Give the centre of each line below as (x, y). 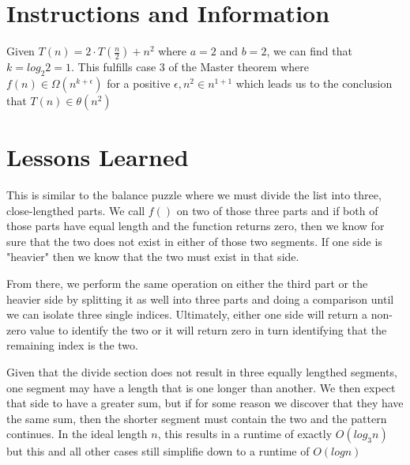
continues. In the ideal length (77, 434)
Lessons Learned (98, 157)
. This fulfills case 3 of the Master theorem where (190, 67)
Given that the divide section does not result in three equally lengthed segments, (202, 371)
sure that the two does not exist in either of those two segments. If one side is (194, 241)
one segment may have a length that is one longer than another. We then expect (201, 387)
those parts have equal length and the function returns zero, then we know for (196, 226)
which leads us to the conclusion (314, 83)
